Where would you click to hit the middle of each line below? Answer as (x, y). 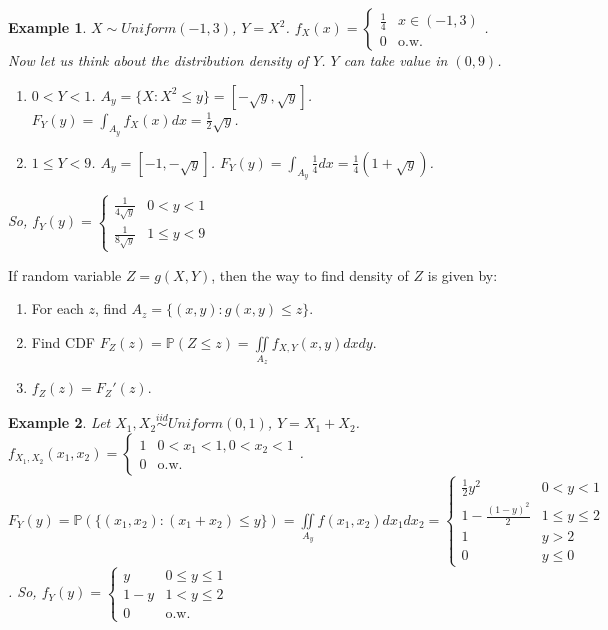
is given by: (462, 274)
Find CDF (63, 341)
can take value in (395, 60)
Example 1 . (47, 27)
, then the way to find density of (310, 274)
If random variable (65, 274)
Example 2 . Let (59, 422)
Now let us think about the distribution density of (158, 60)
